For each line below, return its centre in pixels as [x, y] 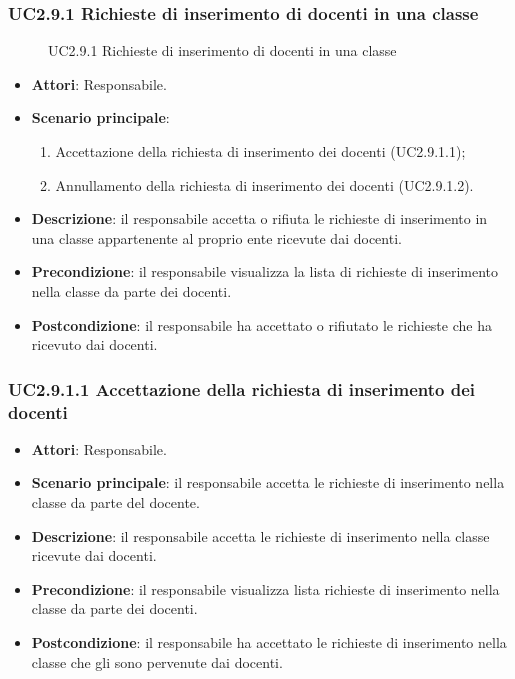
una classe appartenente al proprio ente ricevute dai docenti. [216, 237]
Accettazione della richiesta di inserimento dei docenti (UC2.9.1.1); [260, 151]
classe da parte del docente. [115, 502]
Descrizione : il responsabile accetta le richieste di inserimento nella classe [260, 535]
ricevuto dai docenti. [94, 344]
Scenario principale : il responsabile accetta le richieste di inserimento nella [268, 482]
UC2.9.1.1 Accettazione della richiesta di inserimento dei [242, 388]
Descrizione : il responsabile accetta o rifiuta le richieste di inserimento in [259, 218]
